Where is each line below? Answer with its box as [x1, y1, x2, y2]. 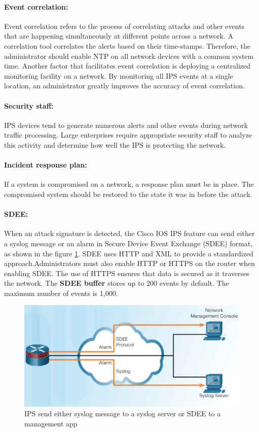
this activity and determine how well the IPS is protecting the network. [4, 139, 226, 150]
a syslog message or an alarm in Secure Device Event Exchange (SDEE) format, [4, 238, 253, 248]
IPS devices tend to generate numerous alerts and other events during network [4, 119, 248, 130]
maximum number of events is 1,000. [4, 287, 118, 298]
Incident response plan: [4, 159, 87, 170]
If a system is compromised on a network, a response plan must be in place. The [4, 179, 254, 189]
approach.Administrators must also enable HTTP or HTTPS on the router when [4, 258, 255, 269]
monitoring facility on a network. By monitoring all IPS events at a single [4, 70, 233, 81]
